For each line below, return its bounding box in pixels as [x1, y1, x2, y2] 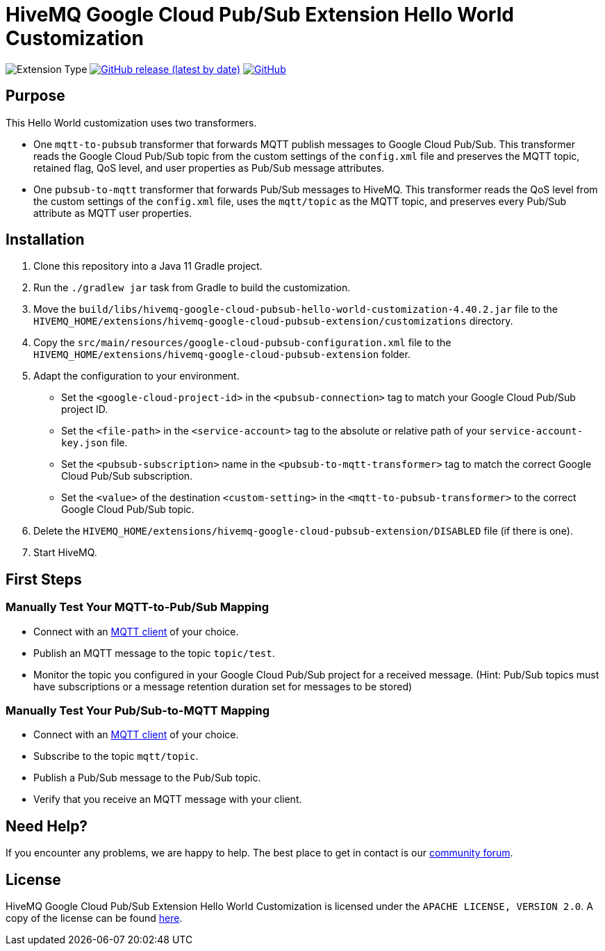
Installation [6, 231, 85, 249]
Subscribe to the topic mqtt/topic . [33, 750, 199, 763]
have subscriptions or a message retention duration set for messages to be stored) [33, 680, 413, 692]
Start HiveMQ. [33, 546, 97, 559]
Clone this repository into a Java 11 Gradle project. [33, 260, 263, 273]
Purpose [6, 87, 65, 105]
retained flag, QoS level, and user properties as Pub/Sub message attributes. [33, 161, 385, 174]
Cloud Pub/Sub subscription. [61, 470, 193, 482]
